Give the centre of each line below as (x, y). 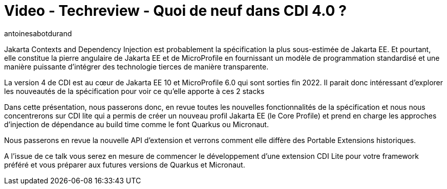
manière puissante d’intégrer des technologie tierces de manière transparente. (136, 66)
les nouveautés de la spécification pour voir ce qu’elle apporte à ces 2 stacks (134, 91)
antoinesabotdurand (38, 33)
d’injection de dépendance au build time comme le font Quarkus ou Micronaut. (136, 124)
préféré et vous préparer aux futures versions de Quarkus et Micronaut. (125, 164)
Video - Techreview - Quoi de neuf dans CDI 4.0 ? (175, 11)
